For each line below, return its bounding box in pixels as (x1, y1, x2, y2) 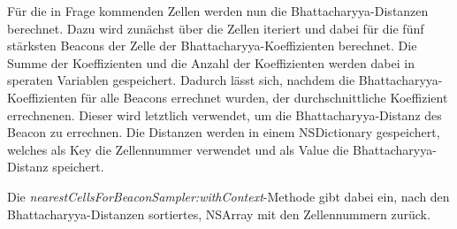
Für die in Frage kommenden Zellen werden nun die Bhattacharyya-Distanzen (7, 2, 429, 19)
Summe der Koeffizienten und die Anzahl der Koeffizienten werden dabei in (7, 53, 415, 72)
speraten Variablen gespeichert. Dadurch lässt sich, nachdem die (7, 71, 355, 89)
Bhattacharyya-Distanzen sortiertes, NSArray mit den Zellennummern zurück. (7, 204, 430, 223)
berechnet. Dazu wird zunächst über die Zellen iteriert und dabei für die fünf (7, 19, 424, 37)
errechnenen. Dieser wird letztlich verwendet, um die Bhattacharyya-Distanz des (7, 105, 442, 124)
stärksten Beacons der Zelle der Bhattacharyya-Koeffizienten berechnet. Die (7, 36, 417, 55)
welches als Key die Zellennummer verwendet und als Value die (7, 140, 349, 158)
